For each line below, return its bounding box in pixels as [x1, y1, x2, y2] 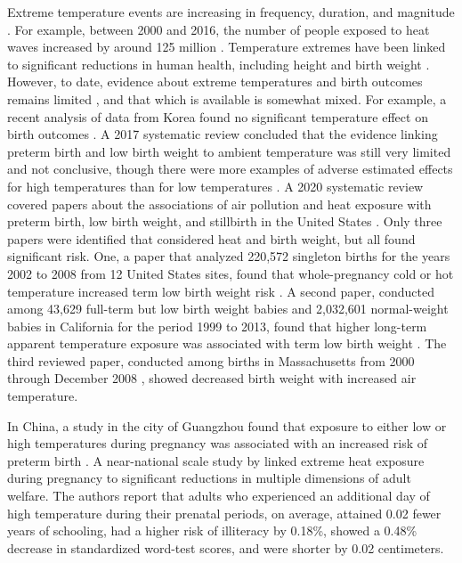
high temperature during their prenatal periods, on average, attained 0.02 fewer [7, 503, 442, 522]
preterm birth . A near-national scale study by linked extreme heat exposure [7, 451, 425, 469]
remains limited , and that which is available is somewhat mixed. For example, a [7, 89, 447, 108]
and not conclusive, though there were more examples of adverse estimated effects [7, 159, 453, 178]
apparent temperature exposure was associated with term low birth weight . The [7, 334, 447, 353]
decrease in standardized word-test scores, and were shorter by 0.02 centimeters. [7, 538, 444, 557]
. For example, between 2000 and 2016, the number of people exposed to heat [7, 20, 430, 38]
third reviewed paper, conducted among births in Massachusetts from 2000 [7, 351, 415, 370]
